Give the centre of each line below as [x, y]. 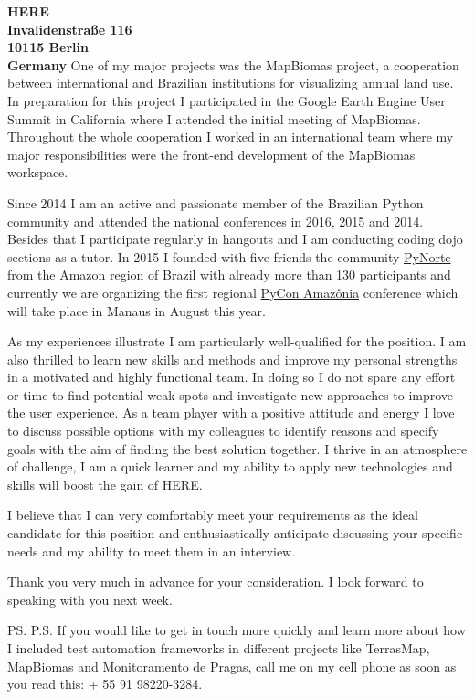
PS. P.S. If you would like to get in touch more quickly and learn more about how [237, 630]
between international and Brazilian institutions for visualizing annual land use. [231, 83]
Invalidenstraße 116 [70, 29]
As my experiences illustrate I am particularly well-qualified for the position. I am [237, 341]
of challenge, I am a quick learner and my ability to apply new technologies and [230, 466]
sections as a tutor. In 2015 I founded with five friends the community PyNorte [229, 256]
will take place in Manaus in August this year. [137, 310]
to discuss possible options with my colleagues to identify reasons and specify [223, 431]
